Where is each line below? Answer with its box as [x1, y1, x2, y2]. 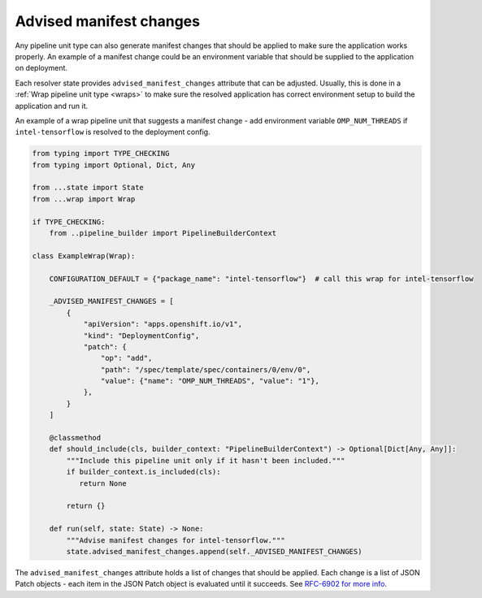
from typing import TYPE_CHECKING [32, 149, 170, 158]
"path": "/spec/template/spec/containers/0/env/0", [100, 365, 311, 374]
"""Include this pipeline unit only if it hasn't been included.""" [66, 456, 345, 465]
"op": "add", [100, 353, 153, 363]
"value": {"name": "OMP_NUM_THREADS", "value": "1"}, [100, 376, 320, 386]
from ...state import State [32, 183, 144, 193]
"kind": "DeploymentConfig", [83, 331, 200, 340]
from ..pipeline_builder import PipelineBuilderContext [49, 228, 277, 237]
